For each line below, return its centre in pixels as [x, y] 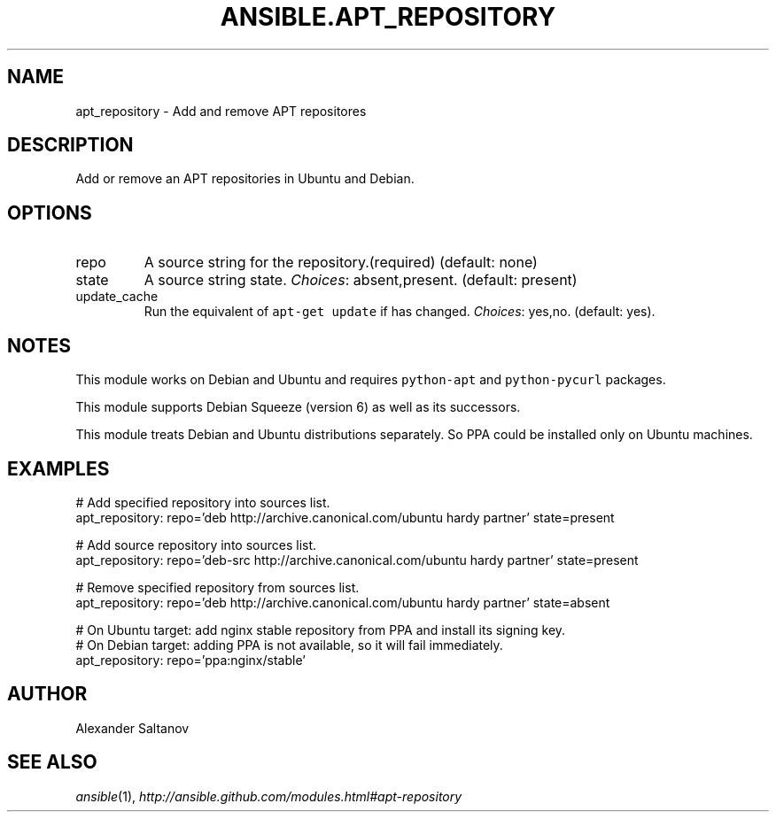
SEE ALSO [52, 762]
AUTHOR [47, 694]
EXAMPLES [58, 468]
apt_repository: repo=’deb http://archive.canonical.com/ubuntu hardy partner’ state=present [345, 517]
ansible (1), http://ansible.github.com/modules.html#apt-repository [269, 796]
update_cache [117, 297]
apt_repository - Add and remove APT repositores [221, 111]
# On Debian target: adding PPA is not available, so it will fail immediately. [289, 645]
